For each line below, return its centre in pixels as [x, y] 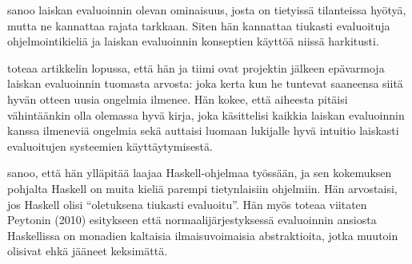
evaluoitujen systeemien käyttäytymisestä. [110, 146]
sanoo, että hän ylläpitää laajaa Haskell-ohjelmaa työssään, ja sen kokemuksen [200, 173]
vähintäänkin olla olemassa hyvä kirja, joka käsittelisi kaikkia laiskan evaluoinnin [206, 114]
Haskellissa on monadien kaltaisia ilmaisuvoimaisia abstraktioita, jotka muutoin [203, 235]
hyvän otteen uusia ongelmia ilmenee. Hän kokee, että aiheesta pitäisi [178, 99]
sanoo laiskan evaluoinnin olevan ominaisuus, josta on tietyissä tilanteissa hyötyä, [207, 10]
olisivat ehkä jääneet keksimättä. [88, 251]
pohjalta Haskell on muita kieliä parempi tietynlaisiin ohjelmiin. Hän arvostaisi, [202, 188]
